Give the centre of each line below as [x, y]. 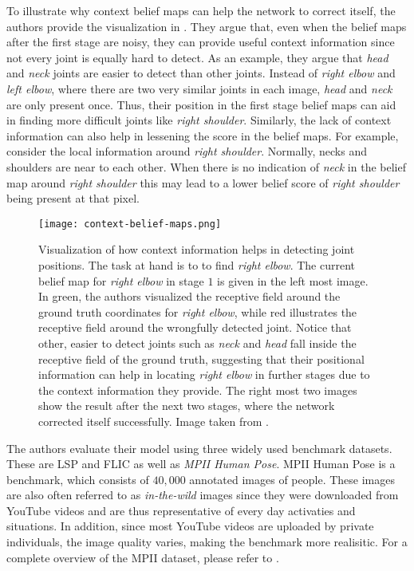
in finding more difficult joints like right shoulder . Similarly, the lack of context [199, 120]
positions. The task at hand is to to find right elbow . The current [197, 264]
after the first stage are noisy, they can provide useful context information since [201, 42]
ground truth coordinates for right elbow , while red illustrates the [198, 311]
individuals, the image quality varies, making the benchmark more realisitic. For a [207, 542]
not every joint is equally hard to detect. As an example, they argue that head [197, 57]
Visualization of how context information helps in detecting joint [197, 249]
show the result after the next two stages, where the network [187, 406]
